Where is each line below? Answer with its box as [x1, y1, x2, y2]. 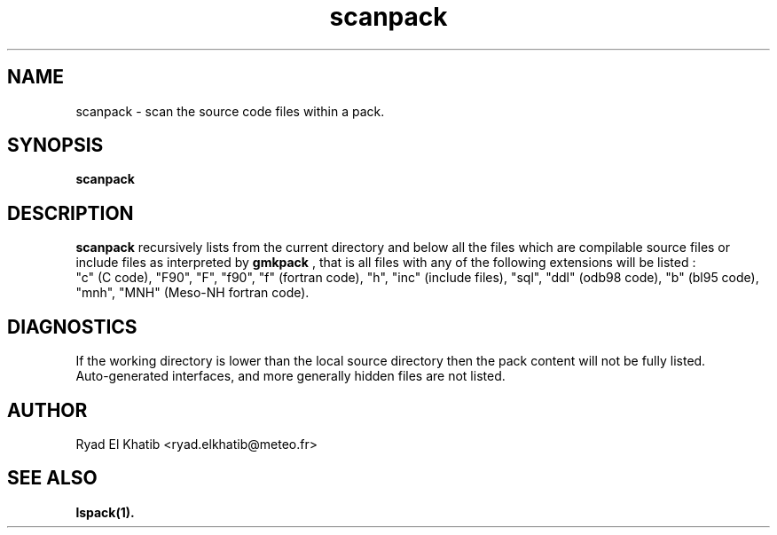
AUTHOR [7, 398, 88, 421]
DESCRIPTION [7, 201, 134, 224]
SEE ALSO [7, 467, 98, 490]
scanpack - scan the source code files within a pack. [75, 103, 385, 119]
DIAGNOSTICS [7, 315, 137, 338]
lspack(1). [75, 504, 135, 520]
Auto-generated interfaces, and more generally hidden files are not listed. [75, 368, 506, 384]
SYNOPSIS [7, 134, 104, 157]
